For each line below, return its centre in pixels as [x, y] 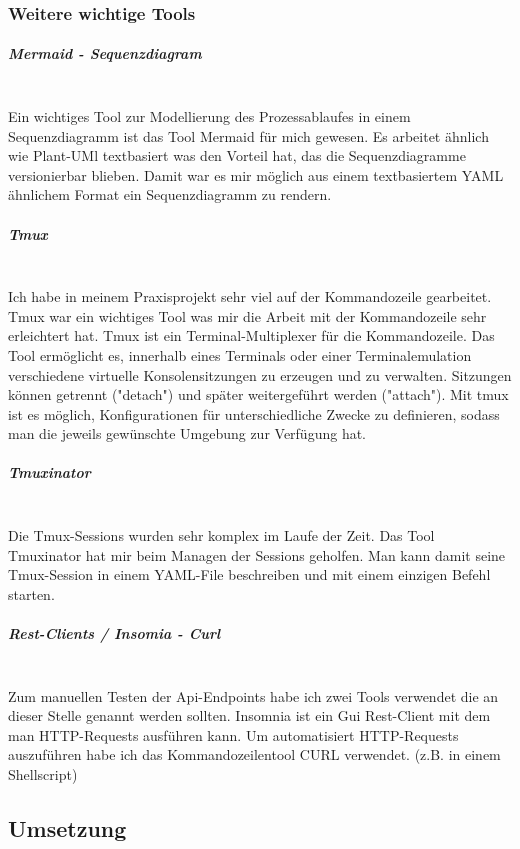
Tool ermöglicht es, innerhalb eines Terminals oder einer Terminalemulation [240, 354]
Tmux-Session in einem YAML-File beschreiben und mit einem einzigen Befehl [249, 574]
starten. [31, 593]
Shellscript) [43, 773]
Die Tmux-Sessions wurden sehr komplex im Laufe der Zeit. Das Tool [221, 535]
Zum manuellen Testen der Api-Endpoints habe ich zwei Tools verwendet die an [253, 695]
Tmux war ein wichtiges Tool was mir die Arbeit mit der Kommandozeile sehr [247, 315]
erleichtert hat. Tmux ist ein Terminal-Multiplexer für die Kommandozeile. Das [251, 335]
